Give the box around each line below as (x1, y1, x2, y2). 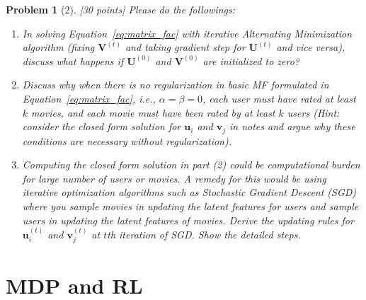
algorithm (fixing (22, 40, 95, 54)
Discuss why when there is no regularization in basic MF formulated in (22, 77, 329, 92)
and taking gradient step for (125, 40, 246, 54)
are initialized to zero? (202, 53, 299, 68)
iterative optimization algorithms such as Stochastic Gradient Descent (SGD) (22, 185, 357, 200)
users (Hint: (287, 105, 340, 120)
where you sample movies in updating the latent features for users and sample (22, 198, 359, 213)
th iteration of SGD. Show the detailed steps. (107, 226, 301, 241)
